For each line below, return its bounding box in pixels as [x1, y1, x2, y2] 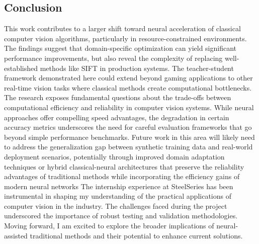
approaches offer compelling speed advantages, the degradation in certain [4, 112, 229, 122]
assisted [4, 230, 28, 240]
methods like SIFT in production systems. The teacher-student [40, 62, 234, 73]
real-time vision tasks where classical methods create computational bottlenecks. [4, 82, 252, 93]
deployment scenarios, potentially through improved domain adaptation [4, 151, 225, 161]
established [4, 62, 38, 73]
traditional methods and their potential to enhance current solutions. [30, 230, 243, 240]
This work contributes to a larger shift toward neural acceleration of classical [4, 23, 241, 34]
